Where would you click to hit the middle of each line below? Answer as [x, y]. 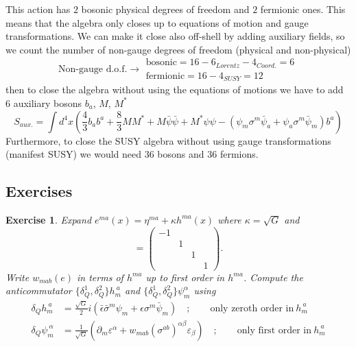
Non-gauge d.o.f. [93, 70]
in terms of [100, 277]
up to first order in [185, 277]
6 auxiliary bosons [44, 103]
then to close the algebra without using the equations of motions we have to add [175, 89]
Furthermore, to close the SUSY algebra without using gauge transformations [168, 140]
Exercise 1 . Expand [49, 219]
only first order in [274, 330]
